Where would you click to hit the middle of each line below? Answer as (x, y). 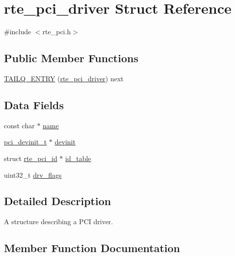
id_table (78, 158)
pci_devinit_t (26, 142)
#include (18, 32)
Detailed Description (58, 201)
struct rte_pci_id (31, 158)
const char (19, 125)
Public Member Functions (71, 58)
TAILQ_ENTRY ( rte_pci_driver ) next (64, 78)
